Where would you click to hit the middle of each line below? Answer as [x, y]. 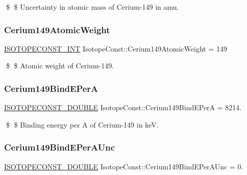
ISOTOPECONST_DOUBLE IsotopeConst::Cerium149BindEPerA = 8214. [123, 107]
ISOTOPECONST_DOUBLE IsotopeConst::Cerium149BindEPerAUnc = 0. [124, 166]
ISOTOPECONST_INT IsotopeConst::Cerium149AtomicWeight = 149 [116, 48]
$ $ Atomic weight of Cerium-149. [60, 66]
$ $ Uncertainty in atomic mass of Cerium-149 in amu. [92, 7]
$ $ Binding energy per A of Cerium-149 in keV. [82, 124]
